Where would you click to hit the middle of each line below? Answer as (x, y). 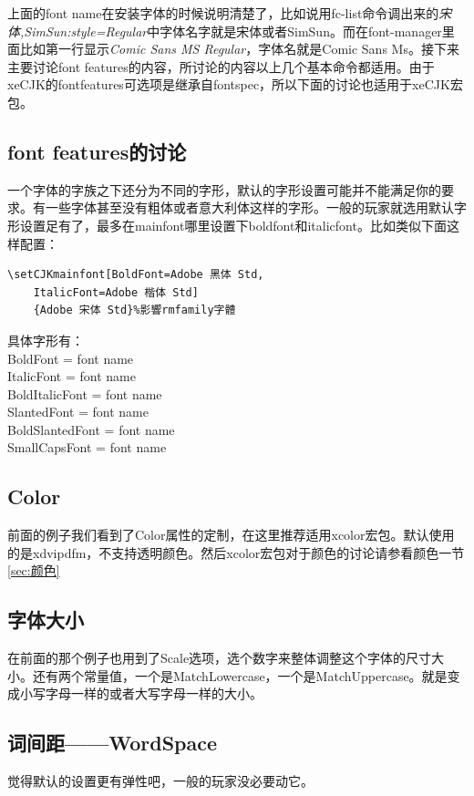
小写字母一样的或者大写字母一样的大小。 (141, 693)
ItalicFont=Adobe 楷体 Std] (116, 292)
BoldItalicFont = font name (85, 393)
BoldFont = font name (71, 358)
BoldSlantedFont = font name (91, 429)
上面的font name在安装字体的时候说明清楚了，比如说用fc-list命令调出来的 (223, 13)
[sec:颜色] (34, 570)
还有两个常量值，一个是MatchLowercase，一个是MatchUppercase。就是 (240, 675)
